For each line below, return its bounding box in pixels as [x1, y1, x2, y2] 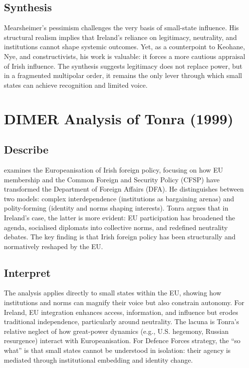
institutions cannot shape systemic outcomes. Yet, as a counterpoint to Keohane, [4, 41, 245, 52]
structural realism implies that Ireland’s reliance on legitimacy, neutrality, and [4, 32, 237, 42]
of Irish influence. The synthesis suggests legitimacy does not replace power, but [4, 60, 243, 71]
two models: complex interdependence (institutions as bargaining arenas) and [4, 193, 234, 203]
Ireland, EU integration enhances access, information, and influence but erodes [4, 307, 238, 317]
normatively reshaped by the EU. [4, 241, 103, 251]
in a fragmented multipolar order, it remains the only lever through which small [4, 70, 242, 80]
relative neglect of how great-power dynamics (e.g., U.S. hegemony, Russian [4, 326, 229, 336]
